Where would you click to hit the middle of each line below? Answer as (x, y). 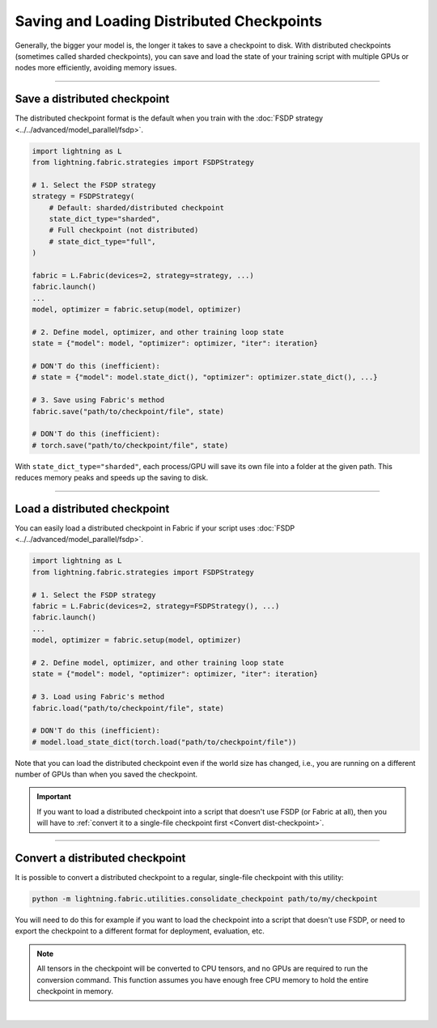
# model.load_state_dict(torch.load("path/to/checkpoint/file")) (164, 742)
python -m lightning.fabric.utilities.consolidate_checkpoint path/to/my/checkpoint (205, 899)
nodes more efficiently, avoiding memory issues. (96, 68)
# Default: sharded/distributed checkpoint (136, 207)
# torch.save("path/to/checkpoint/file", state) (130, 445)
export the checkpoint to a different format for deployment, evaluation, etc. (140, 931)
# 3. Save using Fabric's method (98, 400)
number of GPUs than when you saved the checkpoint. (106, 774)
